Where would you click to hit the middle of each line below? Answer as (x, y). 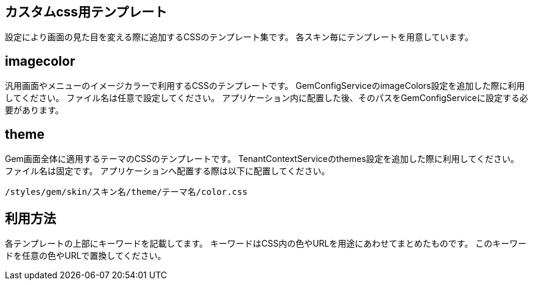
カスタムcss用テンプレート (86, 12)
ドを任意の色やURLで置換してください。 (86, 255)
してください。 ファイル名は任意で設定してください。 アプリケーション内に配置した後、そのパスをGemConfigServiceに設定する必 (266, 98)
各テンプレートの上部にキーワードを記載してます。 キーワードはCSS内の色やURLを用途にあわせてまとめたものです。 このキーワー (266, 243)
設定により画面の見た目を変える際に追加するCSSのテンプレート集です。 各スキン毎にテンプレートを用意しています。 (239, 37)
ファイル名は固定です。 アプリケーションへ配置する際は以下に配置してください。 (168, 171)
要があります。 (34, 110)
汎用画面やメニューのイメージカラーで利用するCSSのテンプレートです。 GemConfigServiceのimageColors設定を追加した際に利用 (265, 86)
